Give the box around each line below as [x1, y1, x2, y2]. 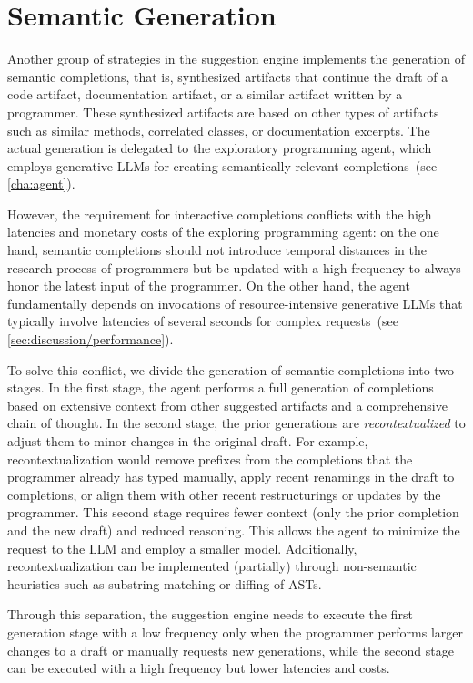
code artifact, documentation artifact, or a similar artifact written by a [7, 85, 403, 104]
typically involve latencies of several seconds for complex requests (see [7, 311, 398, 331]
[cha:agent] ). [7, 174, 75, 193]
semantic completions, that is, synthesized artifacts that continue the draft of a [7, 66, 448, 86]
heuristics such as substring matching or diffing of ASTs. [7, 574, 322, 593]
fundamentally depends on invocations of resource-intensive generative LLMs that [7, 293, 463, 312]
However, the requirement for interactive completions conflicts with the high [7, 204, 432, 223]
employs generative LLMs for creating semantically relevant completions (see [7, 156, 438, 175]
